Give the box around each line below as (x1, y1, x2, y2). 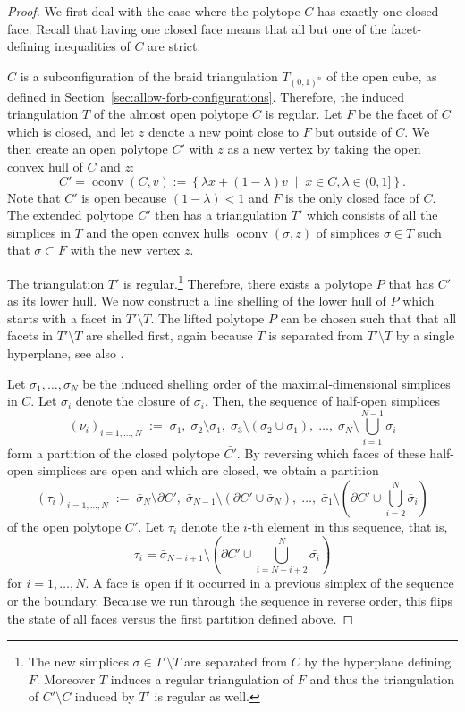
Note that (7, 188, 61, 206)
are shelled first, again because (86, 326, 253, 345)
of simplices (316, 222, 380, 241)
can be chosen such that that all (280, 308, 457, 327)
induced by (74, 687, 135, 706)
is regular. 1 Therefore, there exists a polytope (123, 271, 373, 292)
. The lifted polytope (150, 308, 265, 327)
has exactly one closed (317, 2, 439, 20)
